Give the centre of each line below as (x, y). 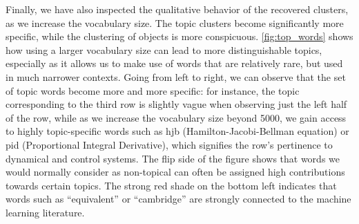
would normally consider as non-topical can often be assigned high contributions (175, 172)
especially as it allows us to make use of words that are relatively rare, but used (174, 63)
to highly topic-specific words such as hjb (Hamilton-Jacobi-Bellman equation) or (177, 131)
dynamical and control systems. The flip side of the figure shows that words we (173, 158)
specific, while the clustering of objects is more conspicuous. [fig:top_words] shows (179, 36)
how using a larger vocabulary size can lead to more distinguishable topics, (164, 49)
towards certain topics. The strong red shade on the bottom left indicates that (171, 185)
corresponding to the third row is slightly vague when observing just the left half (176, 104)
